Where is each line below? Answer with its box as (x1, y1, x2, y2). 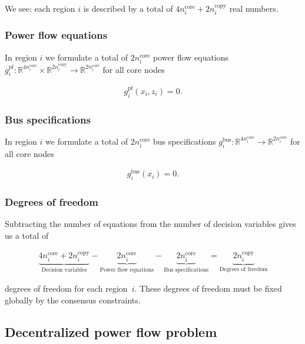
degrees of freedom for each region (5, 282, 128, 295)
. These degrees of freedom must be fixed (134, 282, 282, 295)
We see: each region (5, 2, 75, 14)
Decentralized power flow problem (5, 322, 217, 340)
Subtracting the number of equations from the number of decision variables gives (5, 218, 296, 230)
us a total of (5, 229, 49, 242)
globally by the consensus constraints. (5, 293, 141, 306)
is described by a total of (83, 2, 173, 14)
